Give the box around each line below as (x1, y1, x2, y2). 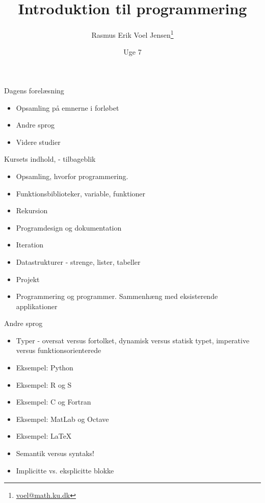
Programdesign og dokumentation (16, 222, 122, 233)
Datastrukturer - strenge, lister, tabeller (16, 256, 141, 267)
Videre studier (16, 136, 61, 147)
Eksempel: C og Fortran (16, 396, 91, 407)
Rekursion (16, 205, 48, 216)
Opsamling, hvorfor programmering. (16, 170, 128, 181)
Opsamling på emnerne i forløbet (16, 102, 119, 113)
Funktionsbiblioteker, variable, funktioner (16, 188, 146, 198)
